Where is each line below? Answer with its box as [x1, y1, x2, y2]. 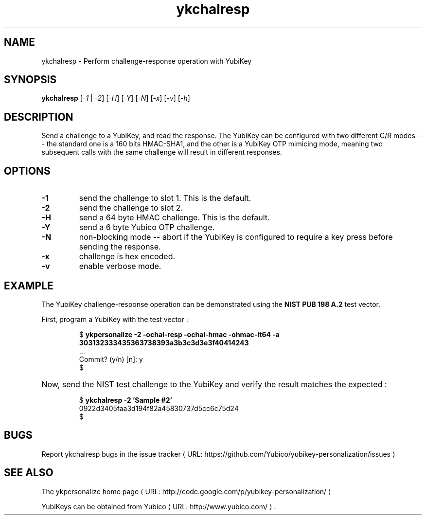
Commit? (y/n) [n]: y [79, 355, 143, 363]
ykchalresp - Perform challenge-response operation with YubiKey [41, 56, 252, 65]
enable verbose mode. [79, 261, 161, 271]
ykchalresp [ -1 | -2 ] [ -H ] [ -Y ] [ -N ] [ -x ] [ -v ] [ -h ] [41, 94, 190, 103]
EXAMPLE [4, 279, 53, 292]
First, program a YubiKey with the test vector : [41, 315, 188, 323]
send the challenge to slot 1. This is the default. [79, 193, 251, 203]
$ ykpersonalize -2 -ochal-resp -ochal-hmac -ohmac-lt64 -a [79, 330, 280, 339]
